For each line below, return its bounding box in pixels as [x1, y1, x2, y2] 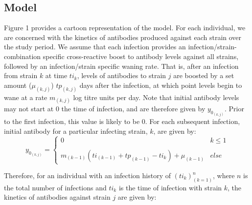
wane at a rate [4, 92, 47, 102]
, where [212, 170, 235, 181]
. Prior [224, 103, 244, 113]
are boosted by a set [173, 70, 234, 81]
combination [4, 51, 41, 61]
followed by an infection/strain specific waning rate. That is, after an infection [4, 61, 239, 71]
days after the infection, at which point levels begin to [79, 80, 242, 90]
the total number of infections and [4, 182, 107, 192]
